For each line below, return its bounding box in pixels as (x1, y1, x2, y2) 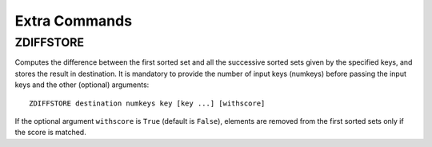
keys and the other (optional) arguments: (14, 80, 150, 89)
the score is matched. (14, 128, 87, 137)
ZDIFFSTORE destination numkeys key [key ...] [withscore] (29, 98, 266, 108)
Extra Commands (14, 12, 132, 30)
